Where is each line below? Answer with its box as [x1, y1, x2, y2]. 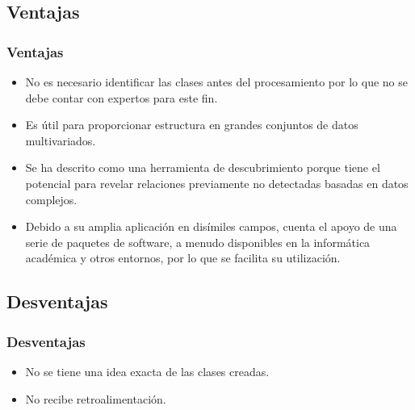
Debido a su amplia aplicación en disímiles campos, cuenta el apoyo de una [25, 218, 397, 235]
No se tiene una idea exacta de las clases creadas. [25, 362, 270, 379]
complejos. [25, 190, 78, 207]
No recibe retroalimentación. [25, 390, 166, 407]
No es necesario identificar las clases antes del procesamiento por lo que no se [25, 73, 408, 90]
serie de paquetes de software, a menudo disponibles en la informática [25, 233, 371, 250]
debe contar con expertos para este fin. [25, 89, 218, 106]
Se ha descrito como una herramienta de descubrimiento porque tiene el [25, 159, 380, 176]
